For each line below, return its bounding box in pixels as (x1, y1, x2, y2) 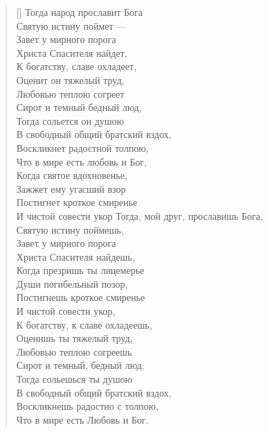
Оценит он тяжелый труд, (16, 72, 125, 87)
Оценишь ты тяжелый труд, (16, 331, 133, 345)
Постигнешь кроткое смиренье (16, 290, 145, 304)
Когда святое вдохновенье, (16, 168, 127, 182)
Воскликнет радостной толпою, (16, 140, 149, 155)
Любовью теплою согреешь (16, 344, 132, 358)
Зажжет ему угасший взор (16, 181, 126, 196)
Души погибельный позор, (16, 276, 128, 291)
